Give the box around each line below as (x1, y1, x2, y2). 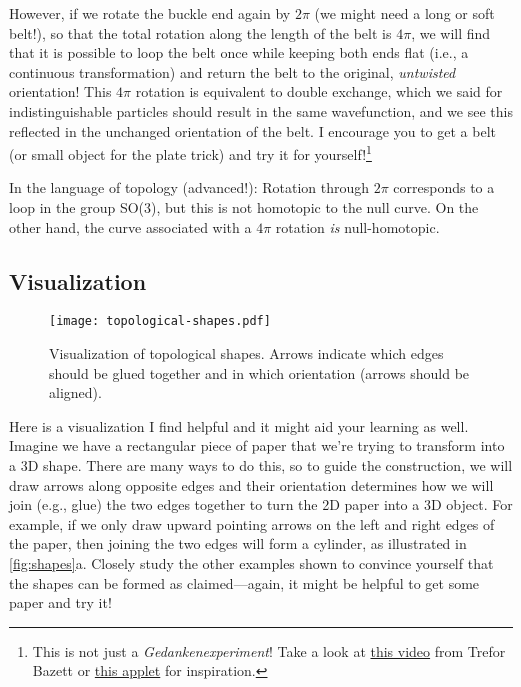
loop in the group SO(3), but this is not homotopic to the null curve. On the (9, 197, 479, 217)
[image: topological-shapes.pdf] (49, 314, 271, 329)
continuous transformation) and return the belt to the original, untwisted (9, 61, 456, 82)
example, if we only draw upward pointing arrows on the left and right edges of (9, 513, 495, 534)
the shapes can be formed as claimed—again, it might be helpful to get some (9, 572, 480, 593)
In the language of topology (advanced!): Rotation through (9, 177, 370, 198)
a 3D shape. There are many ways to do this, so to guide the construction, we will (9, 455, 513, 476)
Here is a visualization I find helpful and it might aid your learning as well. (9, 415, 469, 436)
